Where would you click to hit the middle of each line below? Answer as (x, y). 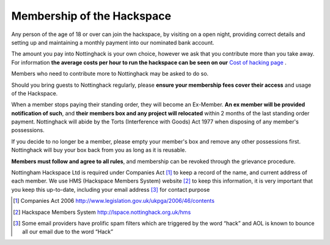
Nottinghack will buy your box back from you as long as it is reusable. (99, 150)
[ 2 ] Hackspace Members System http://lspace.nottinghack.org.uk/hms (102, 212)
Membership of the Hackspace (91, 16)
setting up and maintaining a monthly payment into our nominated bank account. (113, 42)
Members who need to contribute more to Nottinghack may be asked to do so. (110, 74)
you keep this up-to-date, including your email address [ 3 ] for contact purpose (111, 189)
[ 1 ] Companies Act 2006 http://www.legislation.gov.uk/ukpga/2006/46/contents (114, 201)
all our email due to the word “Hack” (68, 232)
